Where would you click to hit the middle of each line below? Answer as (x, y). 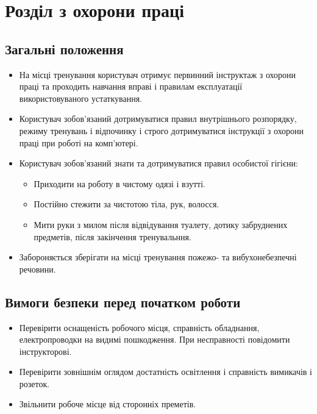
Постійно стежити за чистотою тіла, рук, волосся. (126, 204)
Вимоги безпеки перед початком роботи (123, 302)
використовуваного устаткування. (80, 98)
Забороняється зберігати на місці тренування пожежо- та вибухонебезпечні (158, 257)
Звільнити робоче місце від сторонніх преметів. (108, 404)
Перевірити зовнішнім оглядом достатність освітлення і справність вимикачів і (166, 372)
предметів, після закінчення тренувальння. (112, 236)
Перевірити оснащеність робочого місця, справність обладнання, (139, 327)
